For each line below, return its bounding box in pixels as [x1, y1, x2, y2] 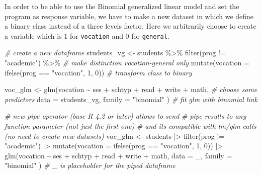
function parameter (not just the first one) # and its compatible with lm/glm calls [5, 121, 256, 131]
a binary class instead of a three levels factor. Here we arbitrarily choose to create [5, 21, 256, 31]
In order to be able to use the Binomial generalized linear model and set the [5, 1, 239, 11]
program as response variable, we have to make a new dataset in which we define [5, 11, 254, 21]
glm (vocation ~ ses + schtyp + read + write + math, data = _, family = [5, 150, 232, 160]
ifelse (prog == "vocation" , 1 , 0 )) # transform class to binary [5, 67, 192, 77]
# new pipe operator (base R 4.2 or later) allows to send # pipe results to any [5, 111, 246, 121]
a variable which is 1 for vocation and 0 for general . [5, 30, 169, 41]
